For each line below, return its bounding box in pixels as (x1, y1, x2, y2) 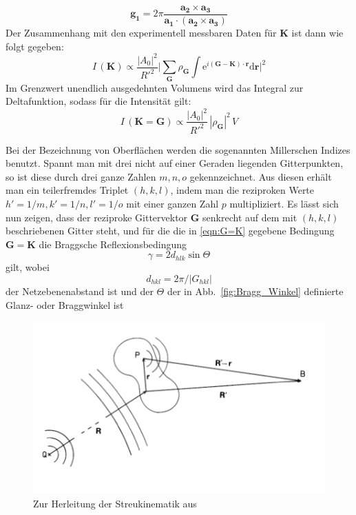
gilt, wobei (6, 260, 50, 274)
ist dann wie (291, 26, 344, 40)
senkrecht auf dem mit (202, 210, 297, 224)
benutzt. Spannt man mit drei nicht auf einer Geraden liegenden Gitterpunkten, (6, 156, 344, 170)
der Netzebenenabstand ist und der (6, 283, 154, 298)
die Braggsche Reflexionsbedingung (39, 236, 187, 251)
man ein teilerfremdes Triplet (6, 183, 129, 197)
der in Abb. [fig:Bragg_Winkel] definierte (167, 283, 344, 298)
